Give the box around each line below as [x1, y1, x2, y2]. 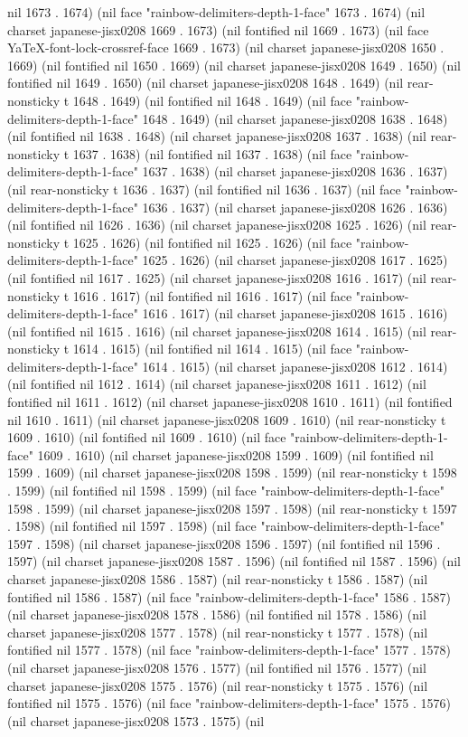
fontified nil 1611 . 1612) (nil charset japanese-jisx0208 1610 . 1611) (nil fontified [7, 392, 453, 411]
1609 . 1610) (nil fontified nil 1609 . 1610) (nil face [7, 428, 286, 447]
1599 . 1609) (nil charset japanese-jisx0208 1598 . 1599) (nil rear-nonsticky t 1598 [7, 463, 457, 482]
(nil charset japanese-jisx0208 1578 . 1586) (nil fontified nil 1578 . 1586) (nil [7, 605, 426, 624]
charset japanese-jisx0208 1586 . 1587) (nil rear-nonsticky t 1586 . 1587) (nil [7, 570, 428, 588]
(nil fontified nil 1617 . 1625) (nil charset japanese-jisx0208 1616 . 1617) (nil [7, 268, 426, 287]
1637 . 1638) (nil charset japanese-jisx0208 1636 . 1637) [142, 162, 448, 181]
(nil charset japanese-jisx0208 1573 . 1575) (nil [7, 711, 265, 730]
